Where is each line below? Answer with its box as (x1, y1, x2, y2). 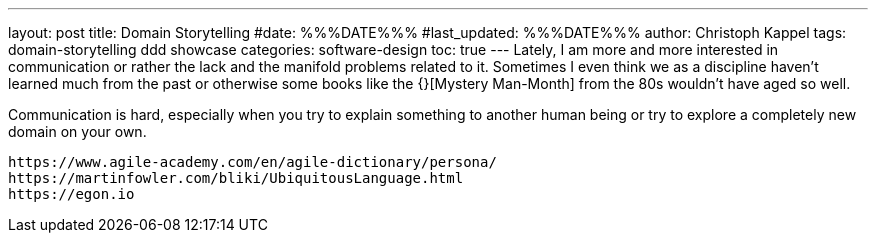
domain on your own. (8, 123, 147, 140)
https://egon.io (8, 186, 135, 202)
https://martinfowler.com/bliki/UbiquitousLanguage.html (8, 170, 464, 186)
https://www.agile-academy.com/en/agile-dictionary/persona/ (8, 154, 497, 170)
